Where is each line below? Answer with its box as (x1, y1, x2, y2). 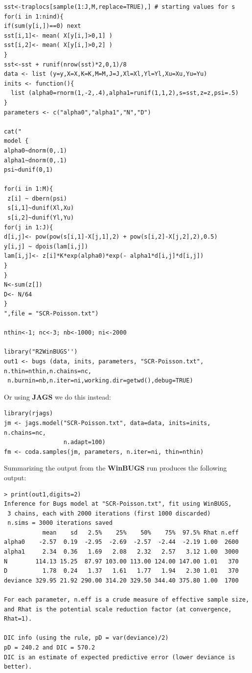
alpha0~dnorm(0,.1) (4, 147, 67, 154)
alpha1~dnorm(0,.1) (4, 157, 67, 164)
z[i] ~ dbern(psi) (7, 195, 67, 202)
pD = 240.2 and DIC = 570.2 (4, 644, 95, 651)
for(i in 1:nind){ (4, 13, 64, 20)
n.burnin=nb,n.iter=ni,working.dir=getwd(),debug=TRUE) (7, 377, 193, 384)
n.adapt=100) (63, 439, 106, 446)
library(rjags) (4, 410, 53, 417)
